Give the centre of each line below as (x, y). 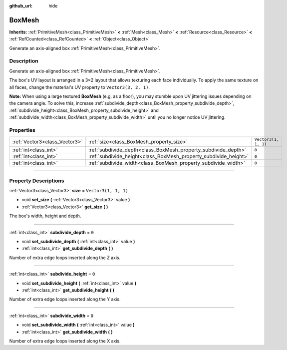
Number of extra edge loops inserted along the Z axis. (65, 258)
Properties (22, 130)
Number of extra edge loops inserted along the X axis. (65, 341)
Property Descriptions (37, 181)
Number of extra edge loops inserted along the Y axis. (65, 299)
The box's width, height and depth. (45, 216)
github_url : (21, 6)
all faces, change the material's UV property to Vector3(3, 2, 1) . (79, 87)
